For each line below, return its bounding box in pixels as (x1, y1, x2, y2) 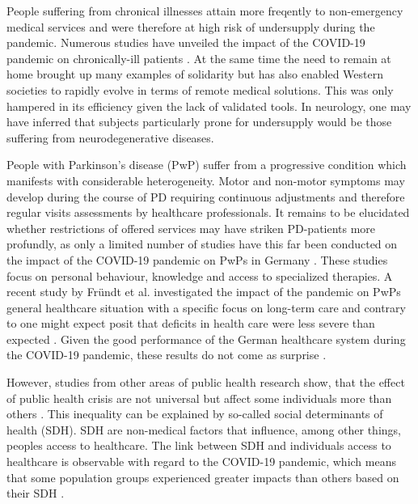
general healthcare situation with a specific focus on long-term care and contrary (6, 299, 406, 316)
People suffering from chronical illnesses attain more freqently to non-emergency (6, 2, 403, 19)
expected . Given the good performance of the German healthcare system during (6, 330, 406, 347)
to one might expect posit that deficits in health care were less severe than (6, 315, 375, 332)
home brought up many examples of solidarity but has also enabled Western (6, 66, 384, 83)
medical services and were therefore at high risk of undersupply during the (6, 18, 375, 35)
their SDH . (6, 485, 65, 502)
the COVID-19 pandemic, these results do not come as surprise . (6, 346, 327, 363)
